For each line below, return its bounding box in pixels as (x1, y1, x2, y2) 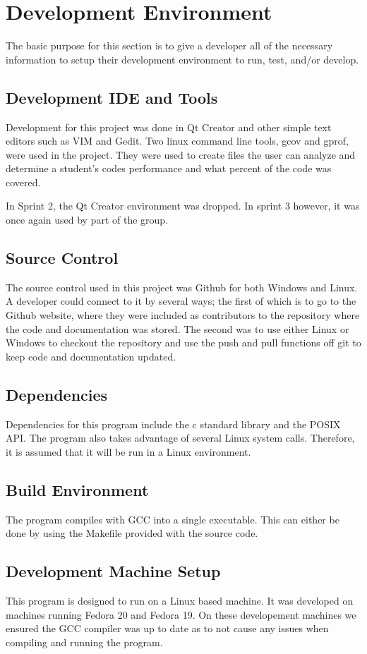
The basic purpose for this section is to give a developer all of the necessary (6, 38, 333, 53)
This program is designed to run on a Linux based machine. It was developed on (6, 593, 354, 608)
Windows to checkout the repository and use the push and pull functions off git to (6, 335, 361, 350)
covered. (6, 174, 41, 189)
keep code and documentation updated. (6, 349, 176, 363)
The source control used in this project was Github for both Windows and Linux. (6, 279, 358, 294)
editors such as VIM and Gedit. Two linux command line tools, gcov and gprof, (6, 133, 349, 148)
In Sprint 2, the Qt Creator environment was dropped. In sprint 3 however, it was (6, 198, 360, 213)
